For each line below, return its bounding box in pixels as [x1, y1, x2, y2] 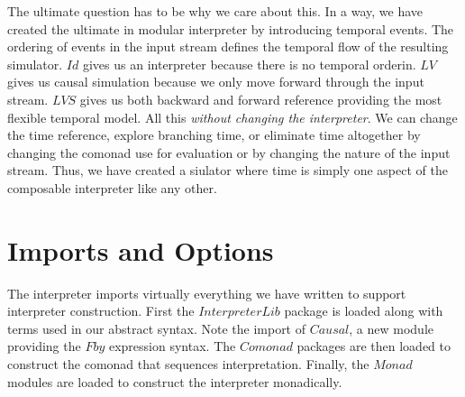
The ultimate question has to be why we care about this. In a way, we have [7, 2, 424, 20]
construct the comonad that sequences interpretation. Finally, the [7, 355, 369, 374]
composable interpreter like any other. [7, 178, 217, 197]
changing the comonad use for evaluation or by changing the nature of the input [7, 143, 451, 162]
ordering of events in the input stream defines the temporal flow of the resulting [7, 37, 449, 56]
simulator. [7, 54, 63, 73]
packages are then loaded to [296, 337, 451, 355]
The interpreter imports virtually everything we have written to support [7, 283, 406, 302]
